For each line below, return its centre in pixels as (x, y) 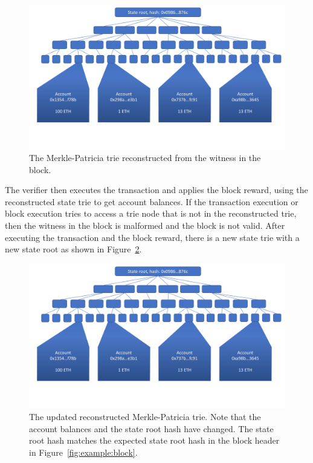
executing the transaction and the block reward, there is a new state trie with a (152, 237)
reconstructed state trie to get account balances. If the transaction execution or (152, 201)
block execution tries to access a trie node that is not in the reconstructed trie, (151, 213)
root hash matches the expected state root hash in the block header (154, 440)
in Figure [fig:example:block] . (83, 452)
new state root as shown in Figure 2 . (73, 249)
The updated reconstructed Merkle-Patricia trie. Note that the (145, 416)
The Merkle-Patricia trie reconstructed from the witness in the (145, 158)
